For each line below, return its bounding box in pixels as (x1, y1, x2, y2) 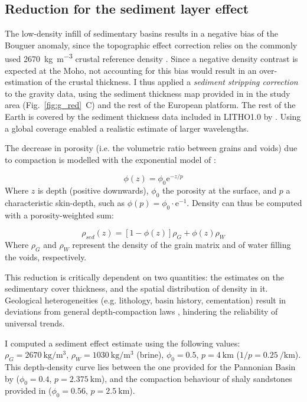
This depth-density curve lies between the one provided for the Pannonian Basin (5, 361, 296, 372)
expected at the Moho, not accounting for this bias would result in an (5, 64, 257, 76)
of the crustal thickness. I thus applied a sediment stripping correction (45, 76, 298, 88)
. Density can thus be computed (187, 197, 302, 209)
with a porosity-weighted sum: (5, 208, 114, 221)
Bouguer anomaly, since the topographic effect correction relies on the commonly (5, 38, 298, 51)
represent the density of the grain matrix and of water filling (72, 238, 291, 251)
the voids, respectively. (5, 251, 87, 263)
